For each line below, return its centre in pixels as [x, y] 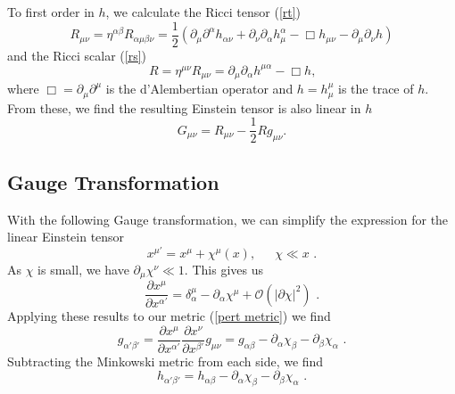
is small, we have [83, 269]
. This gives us [223, 269]
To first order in [51, 12]
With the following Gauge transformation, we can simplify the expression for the [228, 219]
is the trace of [376, 89]
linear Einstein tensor [66, 237]
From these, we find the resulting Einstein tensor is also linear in [184, 107]
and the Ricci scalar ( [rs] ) [77, 55]
